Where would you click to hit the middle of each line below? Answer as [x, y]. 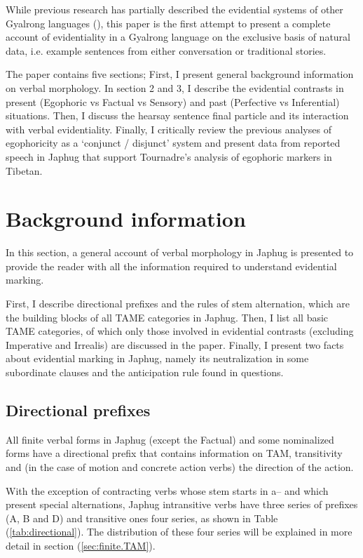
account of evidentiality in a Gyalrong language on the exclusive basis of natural [178, 37]
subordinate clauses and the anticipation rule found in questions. [145, 372]
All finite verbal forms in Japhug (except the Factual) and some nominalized [170, 439]
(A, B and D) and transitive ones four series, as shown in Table [142, 518]
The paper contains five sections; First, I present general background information [180, 74]
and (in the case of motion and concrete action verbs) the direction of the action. [180, 466]
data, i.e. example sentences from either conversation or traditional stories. [166, 50]
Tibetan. [24, 170]
